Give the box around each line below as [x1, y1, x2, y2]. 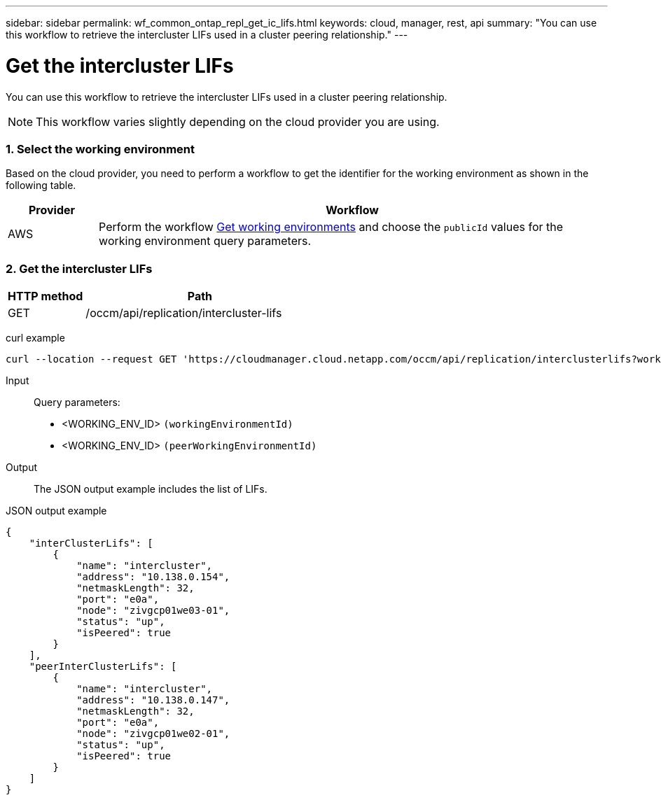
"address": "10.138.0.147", [76, 694, 230, 706]
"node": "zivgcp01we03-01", [76, 605, 230, 616]
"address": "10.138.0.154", [76, 571, 230, 582]
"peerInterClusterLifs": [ [29, 661, 177, 672]
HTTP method [8, 289, 83, 303]
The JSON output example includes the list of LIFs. [34, 483, 267, 495]
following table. [6, 179, 76, 192]
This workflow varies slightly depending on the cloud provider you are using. [36, 114, 440, 129]
